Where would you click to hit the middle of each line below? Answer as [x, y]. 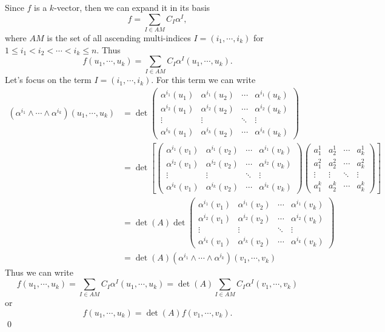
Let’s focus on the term [48, 80]
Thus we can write [39, 272]
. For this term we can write [203, 80]
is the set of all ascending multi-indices [119, 37]
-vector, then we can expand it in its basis [132, 7]
